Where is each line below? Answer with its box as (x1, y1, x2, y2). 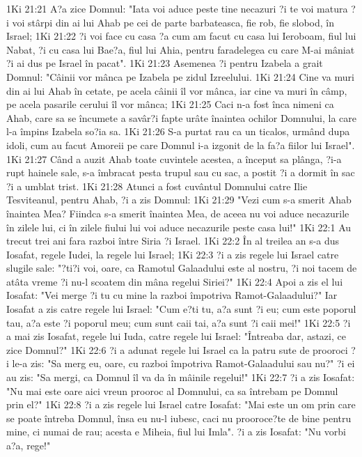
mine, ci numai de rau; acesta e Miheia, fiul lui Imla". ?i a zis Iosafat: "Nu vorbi (6, 424, 346, 439)
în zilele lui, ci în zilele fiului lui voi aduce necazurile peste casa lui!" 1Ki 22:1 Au (6, 219, 352, 234)
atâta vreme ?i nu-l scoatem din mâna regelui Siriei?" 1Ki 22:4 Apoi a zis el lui (6, 274, 343, 288)
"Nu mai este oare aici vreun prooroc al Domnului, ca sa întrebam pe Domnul (6, 383, 338, 398)
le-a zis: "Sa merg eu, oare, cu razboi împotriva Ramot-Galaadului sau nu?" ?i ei (12, 356, 355, 371)
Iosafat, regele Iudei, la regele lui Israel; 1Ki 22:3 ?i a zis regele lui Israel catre (6, 247, 339, 261)
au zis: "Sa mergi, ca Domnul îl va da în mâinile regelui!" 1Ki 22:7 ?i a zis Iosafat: (6, 370, 355, 385)
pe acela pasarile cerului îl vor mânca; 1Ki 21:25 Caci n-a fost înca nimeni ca (6, 97, 334, 111)
